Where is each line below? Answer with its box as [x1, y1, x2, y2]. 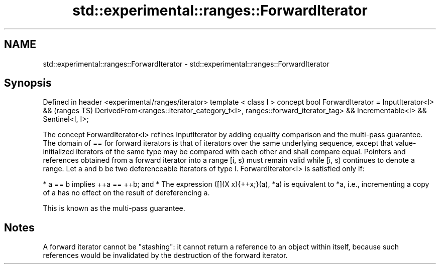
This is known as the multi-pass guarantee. [43, 204, 185, 213]
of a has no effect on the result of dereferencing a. [43, 188, 210, 197]
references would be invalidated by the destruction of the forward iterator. [43, 251, 288, 260]
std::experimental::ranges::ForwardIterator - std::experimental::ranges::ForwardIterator [43, 59, 329, 68]
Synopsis [4, 77, 52, 90]
